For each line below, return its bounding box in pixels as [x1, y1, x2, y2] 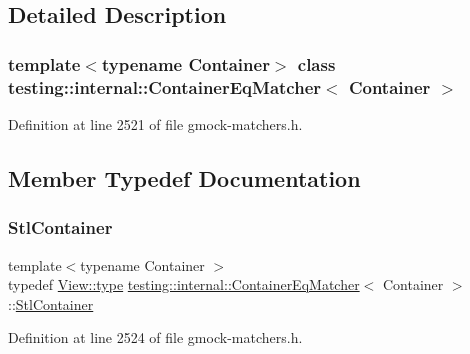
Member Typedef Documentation [8, 162, 361, 193]
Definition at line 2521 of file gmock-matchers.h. [8, 113, 303, 134]
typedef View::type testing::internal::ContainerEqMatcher [8, 274, 360, 295]
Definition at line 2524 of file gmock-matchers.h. [8, 327, 303, 348]
